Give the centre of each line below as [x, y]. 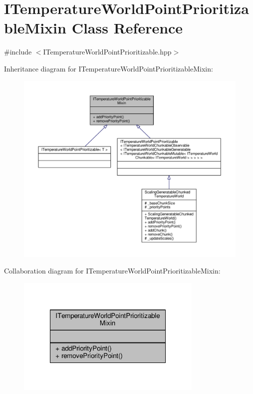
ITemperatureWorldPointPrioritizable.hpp [107, 52]
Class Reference [127, 28]
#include [18, 52]
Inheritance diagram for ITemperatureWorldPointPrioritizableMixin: [109, 68]
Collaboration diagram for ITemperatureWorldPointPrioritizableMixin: [112, 271]
